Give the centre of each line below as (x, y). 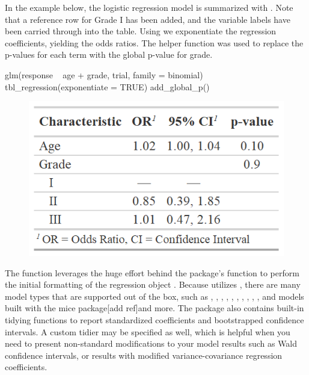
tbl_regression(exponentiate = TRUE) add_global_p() (107, 86)
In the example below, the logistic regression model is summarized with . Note (149, 7)
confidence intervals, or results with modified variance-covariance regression (144, 355)
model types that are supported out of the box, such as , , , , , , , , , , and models (154, 296)
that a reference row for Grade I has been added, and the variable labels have (148, 19)
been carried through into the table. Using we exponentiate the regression (141, 31)
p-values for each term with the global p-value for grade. (109, 54)
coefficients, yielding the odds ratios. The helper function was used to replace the (154, 42)
